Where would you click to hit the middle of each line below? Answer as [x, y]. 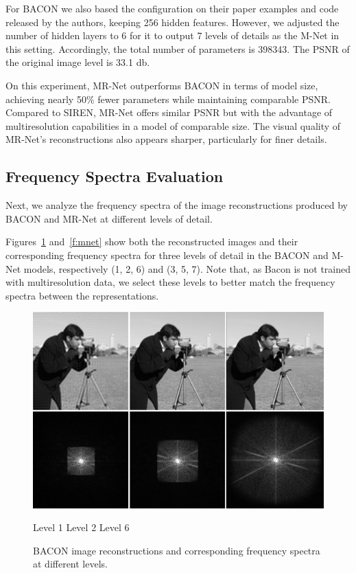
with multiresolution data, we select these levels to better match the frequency [170, 282]
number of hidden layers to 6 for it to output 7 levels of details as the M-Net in [173, 35]
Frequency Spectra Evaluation [115, 176]
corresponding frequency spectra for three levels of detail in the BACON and [167, 255]
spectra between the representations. [82, 295]
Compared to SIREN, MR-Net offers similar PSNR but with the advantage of [169, 112]
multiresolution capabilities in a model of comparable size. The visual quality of [173, 125]
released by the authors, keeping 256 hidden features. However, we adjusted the [173, 22]
